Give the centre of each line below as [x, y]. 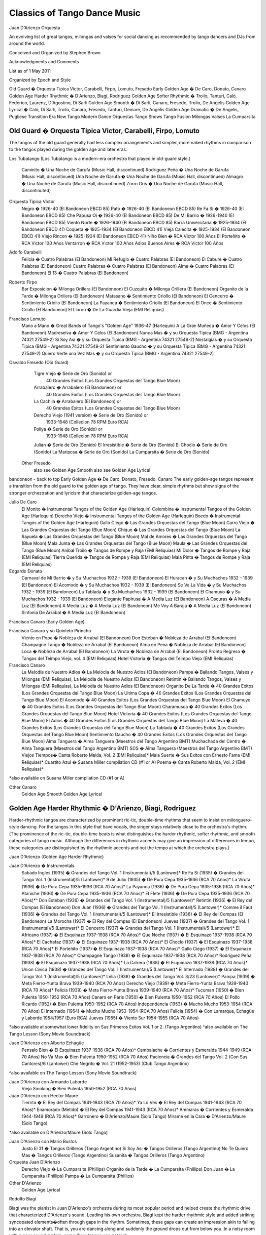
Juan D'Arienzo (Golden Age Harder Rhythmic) [56, 857]
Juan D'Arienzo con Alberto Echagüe [47, 1043]
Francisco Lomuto [28, 319]
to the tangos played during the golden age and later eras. [68, 149]
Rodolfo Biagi [23, 1199]
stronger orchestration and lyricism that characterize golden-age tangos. [83, 493]
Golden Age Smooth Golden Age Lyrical [62, 794]
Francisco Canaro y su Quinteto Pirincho [50, 631]
